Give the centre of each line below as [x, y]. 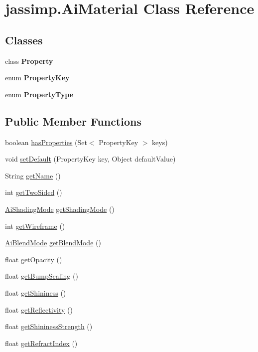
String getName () [33, 175]
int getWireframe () [35, 226]
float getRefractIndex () [41, 343]
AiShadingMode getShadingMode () [60, 209]
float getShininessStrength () [49, 326]
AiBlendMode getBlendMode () [53, 243]
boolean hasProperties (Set [46, 142]
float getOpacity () [34, 259]
